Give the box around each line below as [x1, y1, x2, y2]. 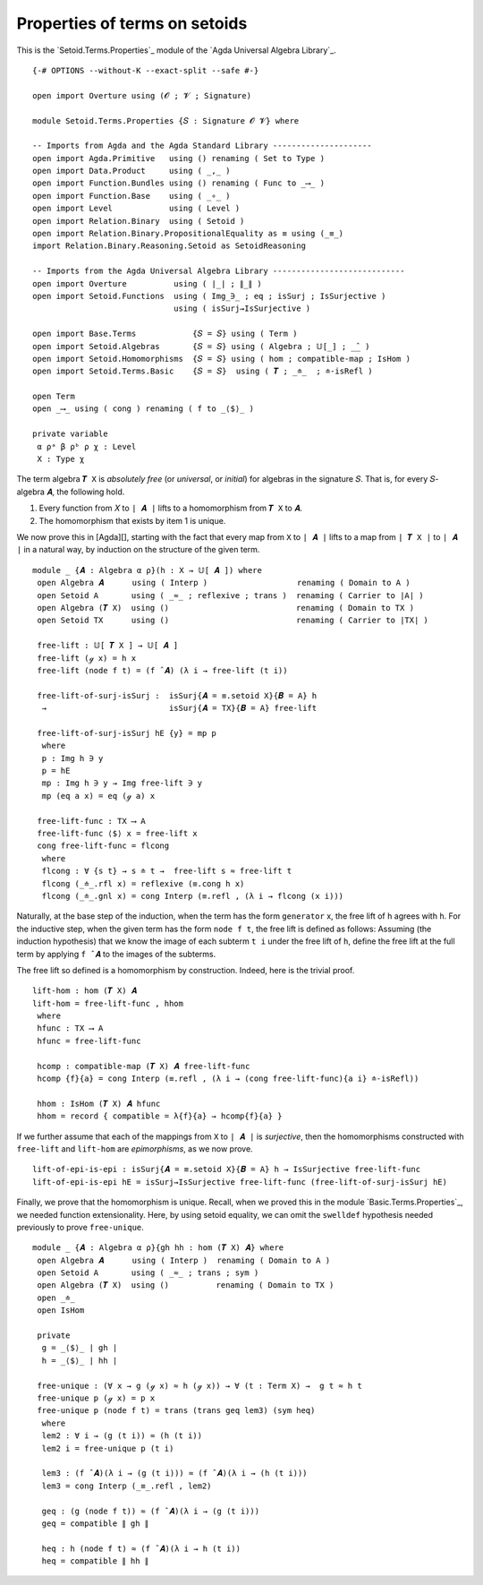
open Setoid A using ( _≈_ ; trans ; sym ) [37, 1268, 259, 1278]
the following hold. [56, 486, 125, 497]
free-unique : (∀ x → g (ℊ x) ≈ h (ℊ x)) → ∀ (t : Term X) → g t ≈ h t [37, 1380, 362, 1391]
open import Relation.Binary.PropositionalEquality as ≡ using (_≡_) [32, 228, 344, 239]
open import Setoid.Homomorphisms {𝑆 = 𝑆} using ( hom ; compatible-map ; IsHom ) [32, 354, 411, 364]
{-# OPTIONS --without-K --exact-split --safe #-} [32, 65, 259, 75]
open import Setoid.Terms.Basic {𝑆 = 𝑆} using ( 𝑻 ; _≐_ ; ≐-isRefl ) [32, 366, 373, 376]
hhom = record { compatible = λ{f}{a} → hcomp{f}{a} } [37, 1111, 283, 1121]
